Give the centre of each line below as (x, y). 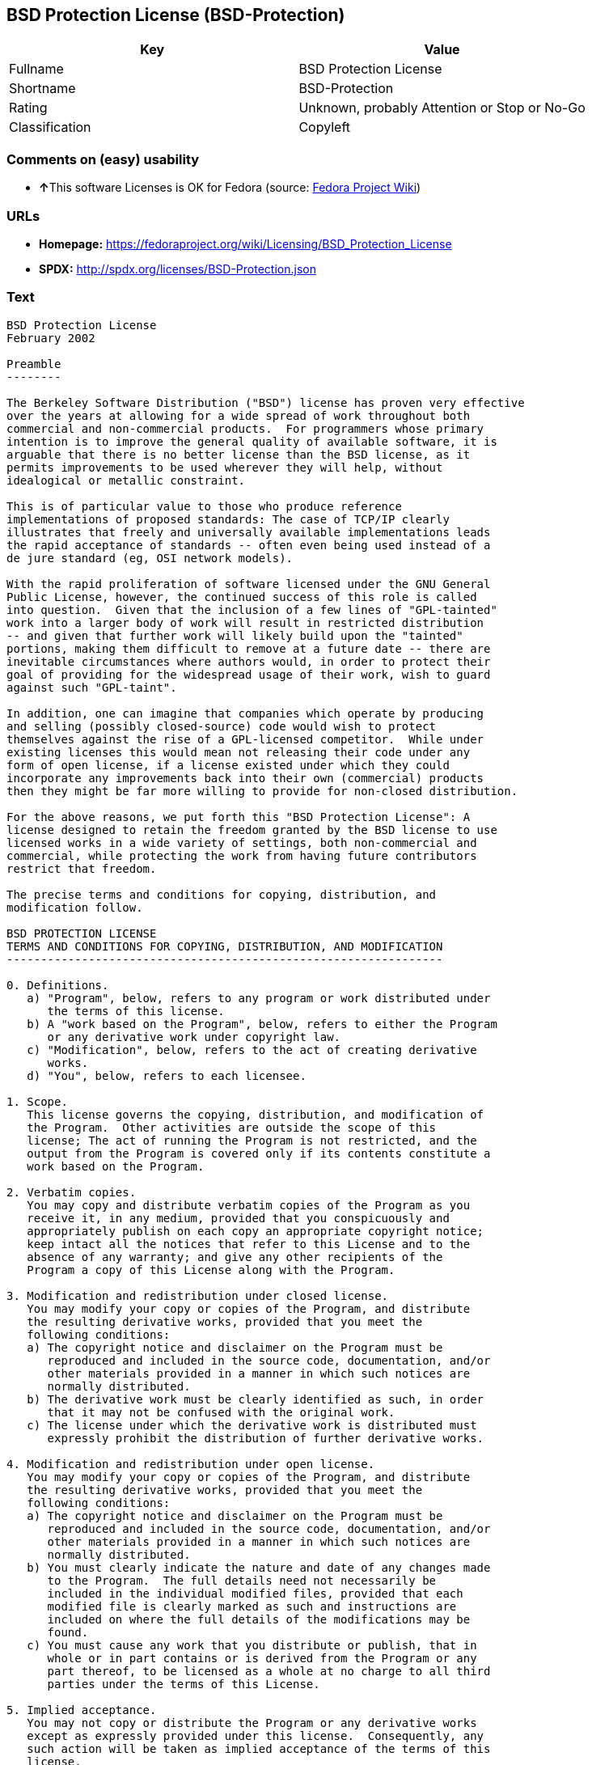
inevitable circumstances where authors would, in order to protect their (249, 661)
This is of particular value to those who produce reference (204, 506)
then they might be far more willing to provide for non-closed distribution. (262, 791)
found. (68, 1632)
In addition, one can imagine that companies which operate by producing (245, 713)
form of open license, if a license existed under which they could (228, 765)
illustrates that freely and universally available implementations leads (249, 532)
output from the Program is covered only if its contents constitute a (259, 1153)
